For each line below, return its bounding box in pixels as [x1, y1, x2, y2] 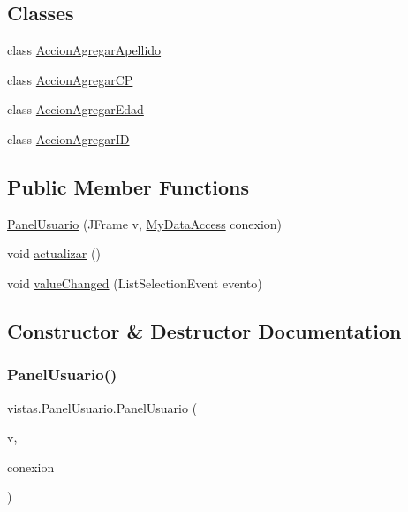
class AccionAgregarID [7, 129, 130, 148]
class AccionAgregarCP [7, 70, 133, 88]
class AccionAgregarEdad [7, 100, 144, 118]
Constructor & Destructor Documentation [7, 317, 402, 344]
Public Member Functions [7, 172, 249, 200]
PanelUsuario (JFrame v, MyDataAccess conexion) [7, 214, 283, 233]
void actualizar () [7, 244, 101, 263]
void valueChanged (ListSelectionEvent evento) [7, 273, 262, 292]
